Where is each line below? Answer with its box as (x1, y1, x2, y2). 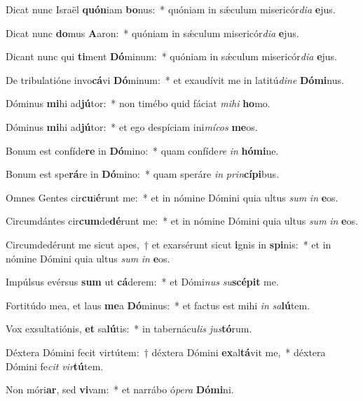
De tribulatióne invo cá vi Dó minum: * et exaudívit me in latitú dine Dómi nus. (6, 72, 344, 87)
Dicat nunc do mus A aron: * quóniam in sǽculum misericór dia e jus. (6, 25, 299, 40)
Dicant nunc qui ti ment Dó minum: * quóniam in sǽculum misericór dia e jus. (6, 49, 338, 64)
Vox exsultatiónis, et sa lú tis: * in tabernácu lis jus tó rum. (6, 321, 252, 336)
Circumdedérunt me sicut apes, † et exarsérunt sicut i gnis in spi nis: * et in (6, 237, 331, 251)
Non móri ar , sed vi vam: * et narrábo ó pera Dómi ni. (6, 382, 234, 397)
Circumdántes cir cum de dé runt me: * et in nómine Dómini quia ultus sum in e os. (6, 213, 358, 228)
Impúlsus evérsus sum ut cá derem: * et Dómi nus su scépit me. (6, 274, 279, 289)
